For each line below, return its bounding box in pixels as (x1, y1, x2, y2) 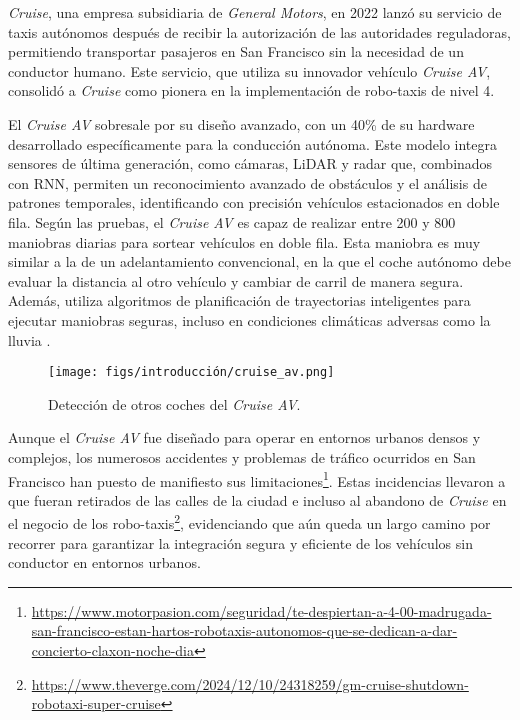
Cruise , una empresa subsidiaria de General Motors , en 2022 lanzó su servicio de (8, 2, 502, 22)
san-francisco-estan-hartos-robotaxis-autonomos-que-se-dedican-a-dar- (31, 620, 458, 641)
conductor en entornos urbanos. (8, 552, 201, 573)
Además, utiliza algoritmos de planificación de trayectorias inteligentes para (8, 290, 471, 311)
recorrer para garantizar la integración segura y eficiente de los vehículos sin (8, 532, 473, 553)
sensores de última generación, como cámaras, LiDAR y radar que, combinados (8, 153, 493, 174)
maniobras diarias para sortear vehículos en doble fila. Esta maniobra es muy (8, 231, 481, 252)
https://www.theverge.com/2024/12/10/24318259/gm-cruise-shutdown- (31, 673, 469, 694)
